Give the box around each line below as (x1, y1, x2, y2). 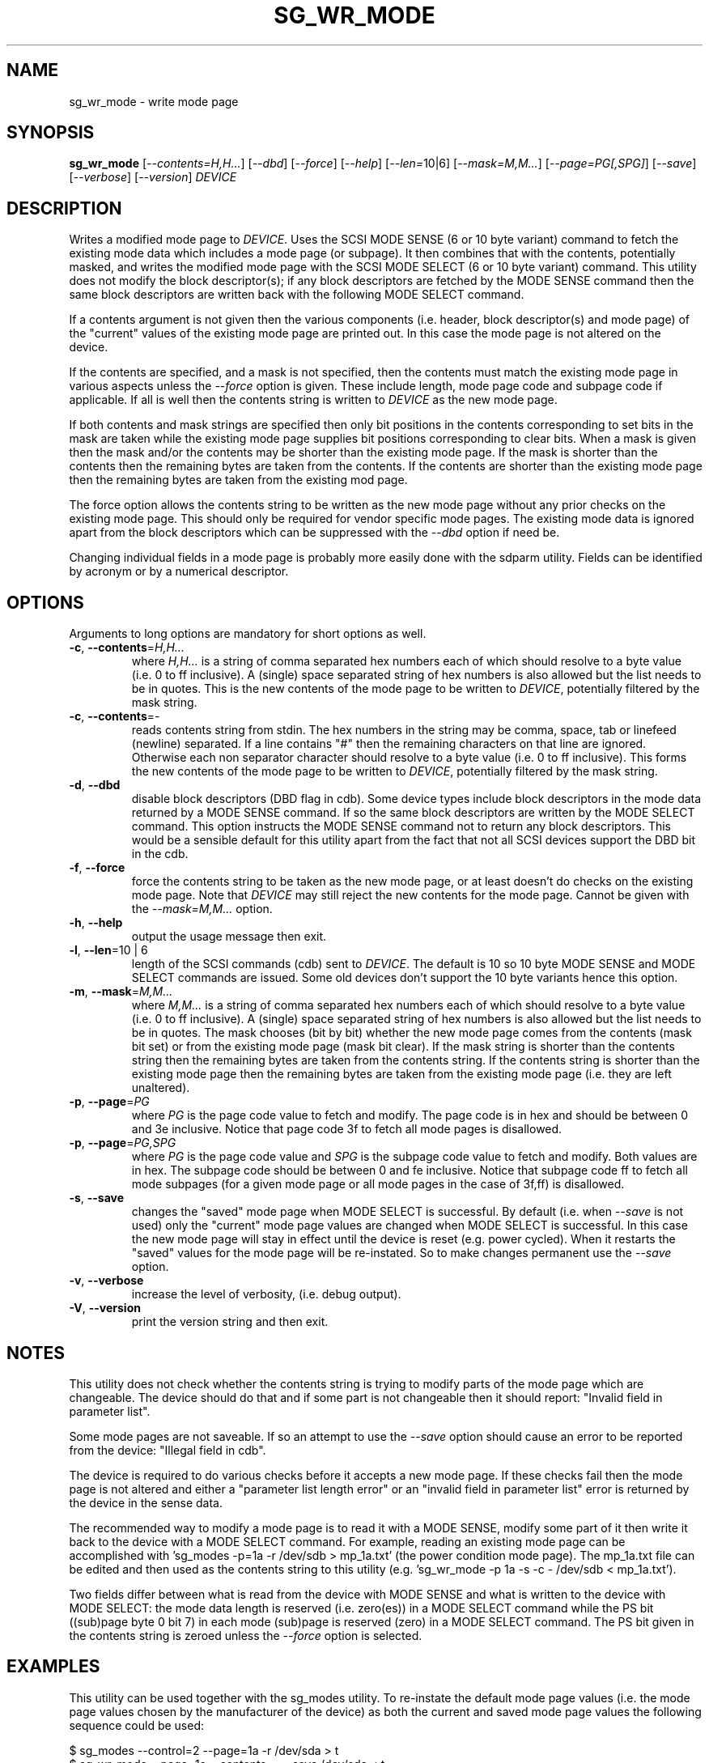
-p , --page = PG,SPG (69, 1136, 176, 1150)
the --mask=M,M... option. (131, 902, 273, 916)
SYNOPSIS (6, 122, 95, 143)
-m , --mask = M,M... (69, 984, 173, 999)
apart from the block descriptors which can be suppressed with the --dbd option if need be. (69, 525, 560, 540)
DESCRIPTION (6, 198, 122, 219)
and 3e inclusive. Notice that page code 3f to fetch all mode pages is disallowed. (131, 1122, 563, 1136)
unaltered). (131, 1081, 190, 1095)
